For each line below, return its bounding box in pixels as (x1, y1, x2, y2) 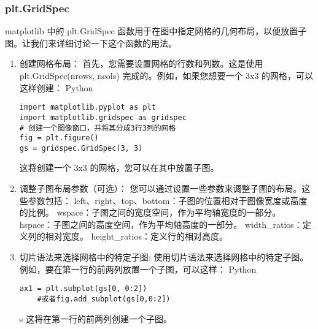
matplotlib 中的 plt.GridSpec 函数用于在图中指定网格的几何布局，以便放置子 (5, 25, 307, 37)
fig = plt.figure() (19, 134, 99, 143)
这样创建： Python (19, 81, 93, 94)
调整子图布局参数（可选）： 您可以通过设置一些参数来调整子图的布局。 (19, 182, 302, 195)
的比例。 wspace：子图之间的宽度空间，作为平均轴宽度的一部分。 (19, 206, 281, 219)
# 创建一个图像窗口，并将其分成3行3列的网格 (19, 123, 176, 132)
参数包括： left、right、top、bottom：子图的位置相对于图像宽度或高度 (28, 194, 308, 206)
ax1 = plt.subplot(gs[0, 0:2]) (19, 284, 147, 293)
